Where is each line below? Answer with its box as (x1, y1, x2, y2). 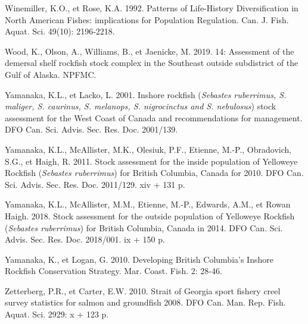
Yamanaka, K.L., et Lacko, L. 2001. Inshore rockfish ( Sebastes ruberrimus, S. (5, 88, 287, 100)
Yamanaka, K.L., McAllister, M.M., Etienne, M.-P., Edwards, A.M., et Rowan (5, 198, 291, 210)
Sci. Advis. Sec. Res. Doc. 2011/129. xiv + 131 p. (5, 178, 185, 190)
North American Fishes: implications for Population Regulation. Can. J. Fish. (5, 13, 289, 26)
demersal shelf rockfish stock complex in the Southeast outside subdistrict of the (5, 56, 298, 69)
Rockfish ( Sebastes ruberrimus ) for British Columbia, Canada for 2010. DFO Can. (5, 166, 304, 179)
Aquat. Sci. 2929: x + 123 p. (5, 308, 109, 320)
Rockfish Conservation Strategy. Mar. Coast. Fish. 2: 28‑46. (5, 265, 222, 277)
